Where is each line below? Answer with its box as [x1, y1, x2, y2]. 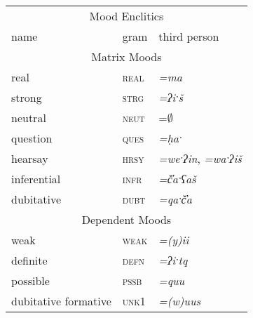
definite [11, 252, 48, 268]
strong [11, 89, 42, 105]
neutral [11, 110, 46, 126]
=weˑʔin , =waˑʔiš [158, 150, 242, 166]
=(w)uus [158, 293, 201, 309]
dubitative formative [11, 293, 111, 309]
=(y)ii [158, 232, 189, 248]
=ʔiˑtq [158, 252, 188, 268]
